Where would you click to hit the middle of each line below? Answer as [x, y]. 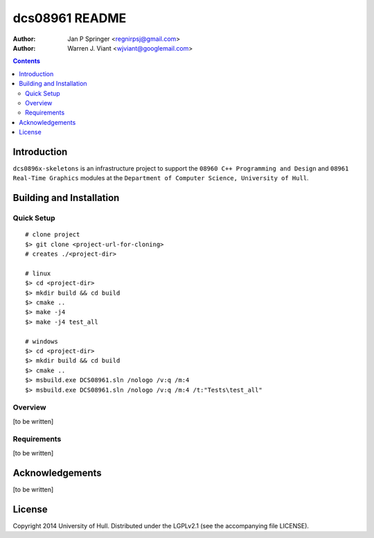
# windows [42, 341]
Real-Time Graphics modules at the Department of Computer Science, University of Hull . [161, 178]
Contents [27, 61]
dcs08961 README [70, 18]
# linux [38, 273]
